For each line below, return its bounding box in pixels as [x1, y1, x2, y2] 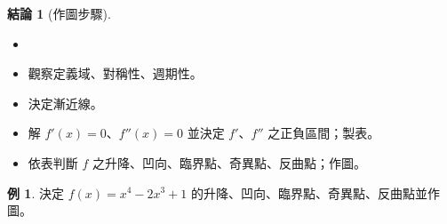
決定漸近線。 [28, 93, 103, 112]
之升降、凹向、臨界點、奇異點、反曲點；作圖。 [92, 153, 367, 172]
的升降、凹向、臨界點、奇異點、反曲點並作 [190, 183, 440, 202]
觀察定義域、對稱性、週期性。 [28, 64, 203, 83]
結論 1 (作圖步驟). [7, 4, 111, 22]
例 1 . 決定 [7, 183, 64, 202]
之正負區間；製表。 [267, 124, 380, 142]
